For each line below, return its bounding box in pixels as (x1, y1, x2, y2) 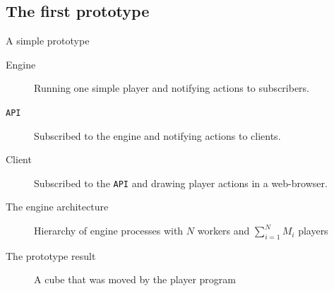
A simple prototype (6, 33, 90, 48)
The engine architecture (6, 199, 109, 214)
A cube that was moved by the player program (34, 272, 237, 287)
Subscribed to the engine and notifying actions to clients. (34, 128, 281, 143)
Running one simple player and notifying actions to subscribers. (34, 81, 310, 95)
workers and (197, 223, 250, 238)
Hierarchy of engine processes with (34, 223, 184, 238)
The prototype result (6, 248, 96, 263)
